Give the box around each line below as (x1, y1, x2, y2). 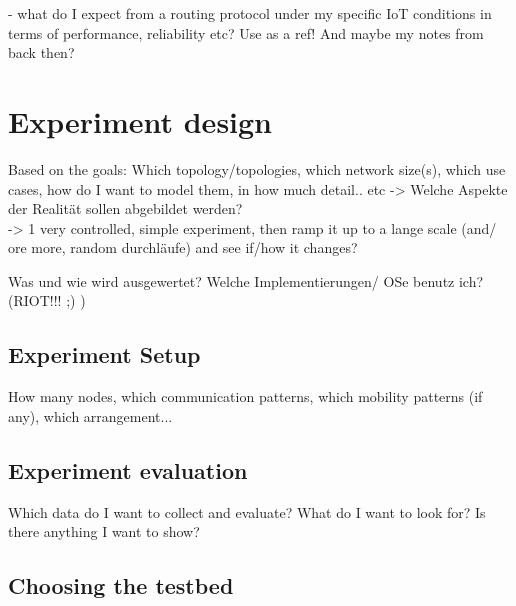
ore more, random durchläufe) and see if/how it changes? (8, 237, 358, 258)
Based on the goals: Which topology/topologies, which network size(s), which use (8, 158, 506, 179)
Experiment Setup (8, 339, 201, 370)
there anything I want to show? (8, 521, 200, 542)
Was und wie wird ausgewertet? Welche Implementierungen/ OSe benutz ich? (8, 270, 484, 291)
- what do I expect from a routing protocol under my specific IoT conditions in (8, 3, 492, 23)
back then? (8, 42, 75, 63)
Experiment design (8, 100, 273, 141)
